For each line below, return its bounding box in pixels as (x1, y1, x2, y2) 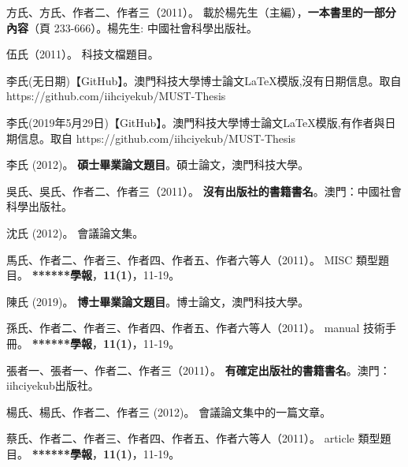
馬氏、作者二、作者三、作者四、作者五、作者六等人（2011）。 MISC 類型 (6, 251, 379, 267)
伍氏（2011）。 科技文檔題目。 (6, 46, 159, 62)
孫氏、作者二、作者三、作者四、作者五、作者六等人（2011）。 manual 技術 (6, 319, 386, 336)
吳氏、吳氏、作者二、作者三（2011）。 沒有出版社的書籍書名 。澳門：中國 (6, 182, 380, 199)
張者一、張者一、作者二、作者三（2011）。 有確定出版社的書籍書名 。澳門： (6, 361, 391, 378)
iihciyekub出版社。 (6, 377, 99, 394)
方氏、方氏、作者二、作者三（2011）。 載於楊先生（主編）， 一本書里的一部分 (6, 4, 396, 20)
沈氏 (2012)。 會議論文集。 (6, 224, 144, 241)
